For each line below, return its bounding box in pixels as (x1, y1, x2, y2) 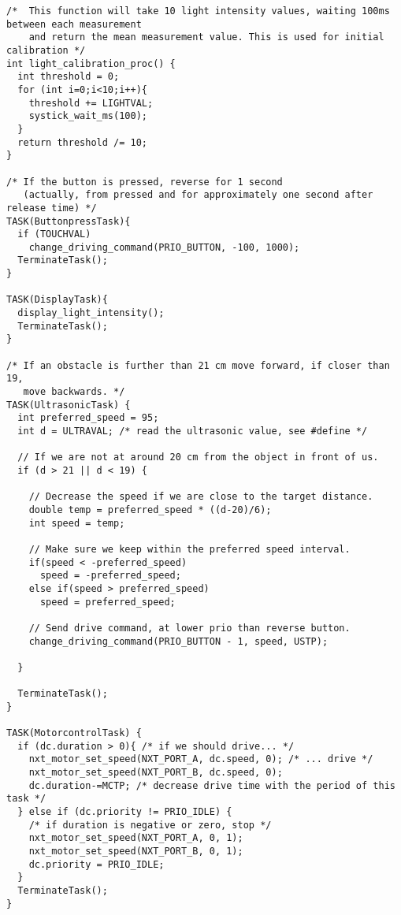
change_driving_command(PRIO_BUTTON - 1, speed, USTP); (28, 635, 329, 647)
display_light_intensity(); (17, 307, 165, 319)
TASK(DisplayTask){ (6, 294, 108, 306)
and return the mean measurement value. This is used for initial (28, 32, 384, 43)
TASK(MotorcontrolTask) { (6, 727, 142, 739)
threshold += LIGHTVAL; (28, 97, 154, 109)
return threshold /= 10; (17, 136, 147, 148)
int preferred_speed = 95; (17, 412, 159, 424)
